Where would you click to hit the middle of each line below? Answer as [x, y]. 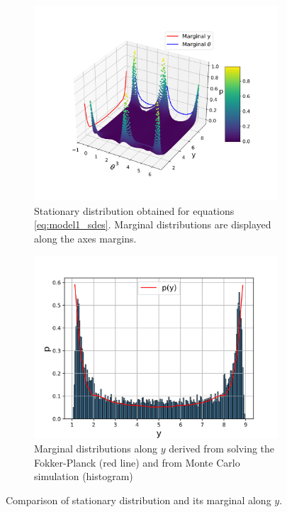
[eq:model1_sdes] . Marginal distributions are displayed [153, 224]
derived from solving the [222, 449]
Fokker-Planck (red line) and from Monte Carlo [137, 462]
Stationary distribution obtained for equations [134, 210]
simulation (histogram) [84, 476]
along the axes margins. [85, 238]
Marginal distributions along [96, 449]
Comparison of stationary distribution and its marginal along [139, 500]
